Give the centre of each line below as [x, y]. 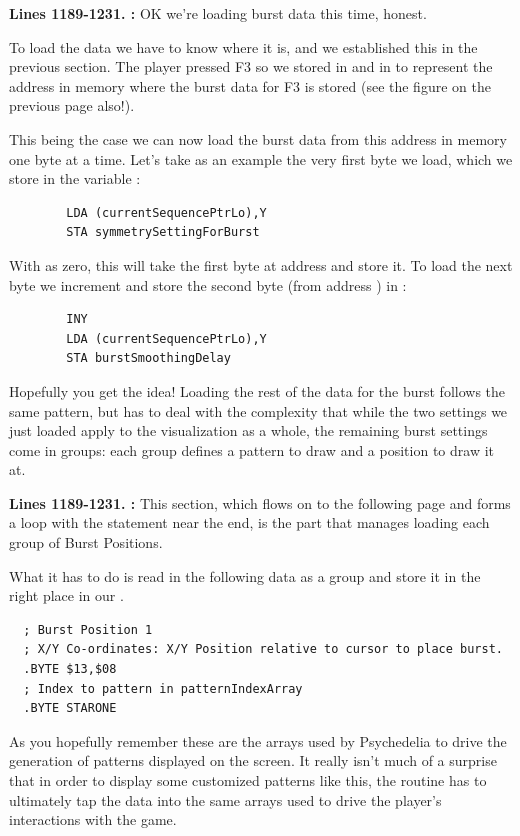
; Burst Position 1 [88, 629]
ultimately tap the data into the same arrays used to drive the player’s [225, 799]
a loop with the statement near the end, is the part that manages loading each [249, 522]
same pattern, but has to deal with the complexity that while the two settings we [258, 410]
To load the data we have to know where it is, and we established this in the [243, 46]
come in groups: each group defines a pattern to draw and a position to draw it [251, 449]
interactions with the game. [93, 819]
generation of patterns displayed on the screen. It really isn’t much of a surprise [253, 760]
